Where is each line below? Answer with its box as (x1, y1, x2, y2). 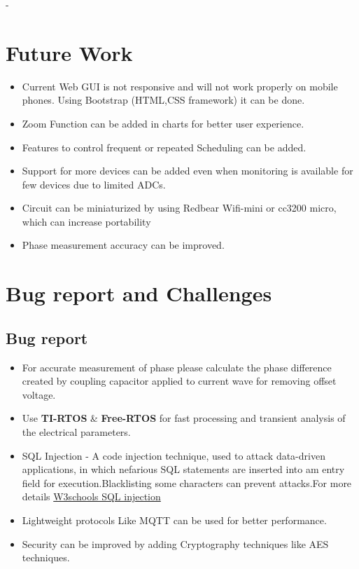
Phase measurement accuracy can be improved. (22, 238, 225, 252)
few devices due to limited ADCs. (22, 177, 166, 191)
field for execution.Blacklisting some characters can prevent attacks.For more (22, 475, 352, 490)
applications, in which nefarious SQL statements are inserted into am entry (22, 462, 345, 477)
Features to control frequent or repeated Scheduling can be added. (22, 139, 307, 154)
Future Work (6, 38, 133, 67)
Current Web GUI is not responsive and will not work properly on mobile (22, 78, 338, 93)
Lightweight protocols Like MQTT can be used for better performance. (22, 512, 327, 527)
